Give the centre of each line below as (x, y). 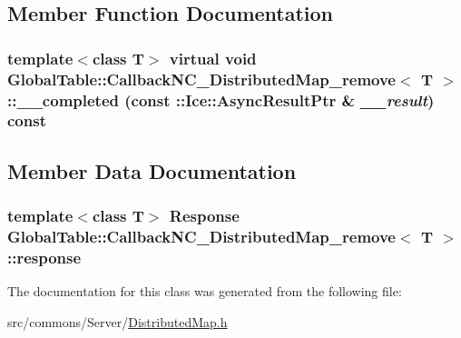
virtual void (213, 58)
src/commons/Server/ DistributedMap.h (118, 321)
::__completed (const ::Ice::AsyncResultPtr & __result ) (221, 99)
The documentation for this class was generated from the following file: (205, 291)
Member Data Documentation (152, 170)
